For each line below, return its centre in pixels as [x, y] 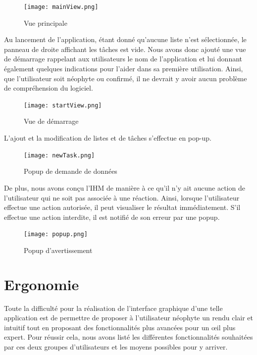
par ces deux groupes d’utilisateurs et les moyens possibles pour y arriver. [116, 347]
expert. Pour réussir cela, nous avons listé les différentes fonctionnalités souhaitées [128, 337]
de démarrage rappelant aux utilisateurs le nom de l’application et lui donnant [123, 59]
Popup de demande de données [71, 171]
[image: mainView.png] [61, 7]
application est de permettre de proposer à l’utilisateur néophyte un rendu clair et [128, 318]
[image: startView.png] [63, 105]
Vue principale [46, 23]
